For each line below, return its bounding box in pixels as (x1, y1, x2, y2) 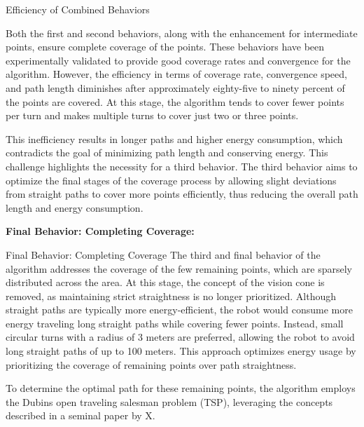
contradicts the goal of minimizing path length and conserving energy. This (6, 145, 328, 160)
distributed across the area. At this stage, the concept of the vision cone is (6, 275, 325, 290)
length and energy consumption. (6, 200, 143, 215)
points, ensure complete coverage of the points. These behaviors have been (6, 39, 325, 54)
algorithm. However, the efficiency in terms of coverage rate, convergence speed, (6, 67, 347, 81)
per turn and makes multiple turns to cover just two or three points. (6, 108, 299, 123)
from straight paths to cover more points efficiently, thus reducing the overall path (6, 187, 358, 201)
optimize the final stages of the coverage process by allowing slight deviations (6, 172, 337, 187)
